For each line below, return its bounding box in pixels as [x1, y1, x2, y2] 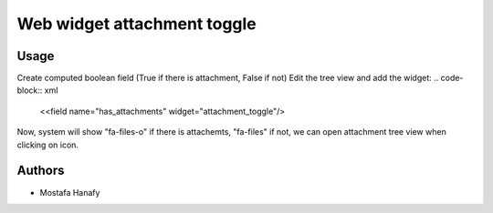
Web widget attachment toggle [16, 14, 257, 34]
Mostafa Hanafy [39, 187, 100, 198]
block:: [16, 85, 43, 96]
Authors [16, 163, 65, 178]
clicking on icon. [16, 139, 79, 150]
